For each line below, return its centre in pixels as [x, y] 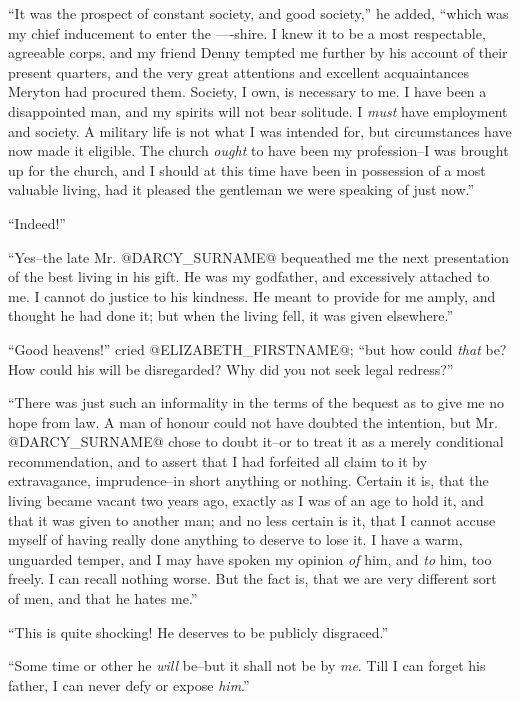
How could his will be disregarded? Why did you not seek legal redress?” [231, 368]
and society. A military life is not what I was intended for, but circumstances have [260, 130]
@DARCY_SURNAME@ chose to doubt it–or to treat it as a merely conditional [256, 441]
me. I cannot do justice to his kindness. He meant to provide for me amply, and [252, 295]
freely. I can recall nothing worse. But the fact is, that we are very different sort [252, 578]
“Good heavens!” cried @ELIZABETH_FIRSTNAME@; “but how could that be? [257, 348]
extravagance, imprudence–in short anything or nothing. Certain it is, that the [248, 480]
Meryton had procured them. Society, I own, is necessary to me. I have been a [247, 91]
